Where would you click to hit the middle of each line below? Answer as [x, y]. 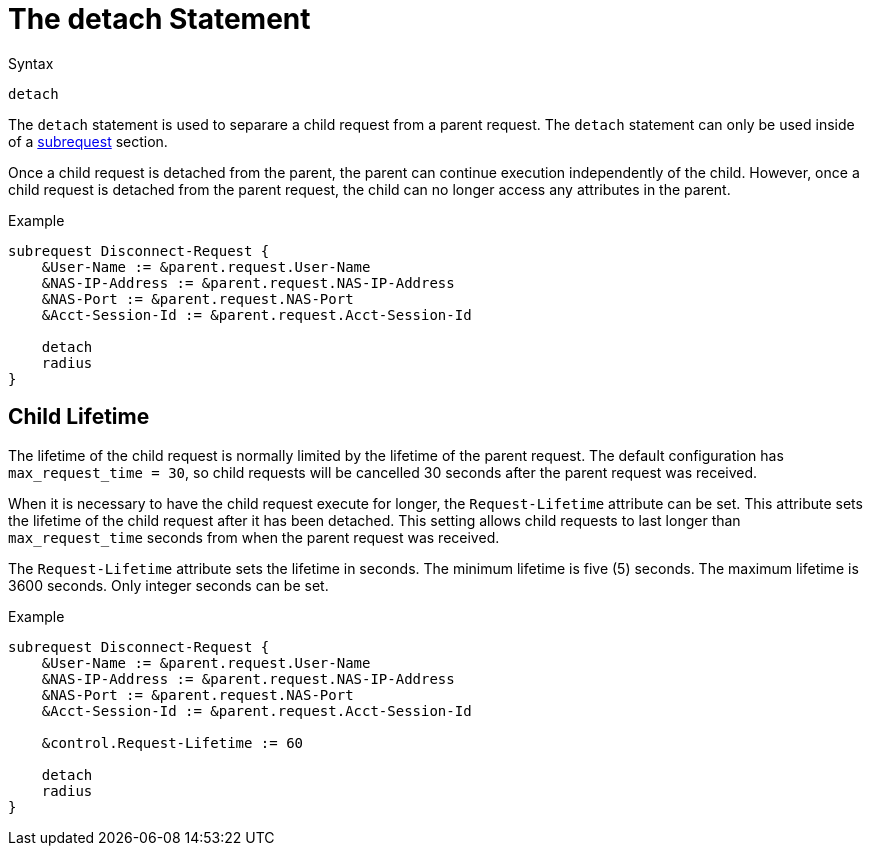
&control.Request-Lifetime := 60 [172, 742]
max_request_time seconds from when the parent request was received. [254, 537]
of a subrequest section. [88, 141]
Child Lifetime [79, 417]
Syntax [31, 63]
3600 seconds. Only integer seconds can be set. [168, 585]
